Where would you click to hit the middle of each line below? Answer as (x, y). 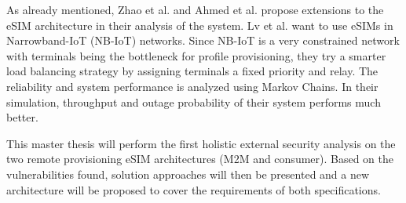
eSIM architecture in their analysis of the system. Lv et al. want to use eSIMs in (200, 25)
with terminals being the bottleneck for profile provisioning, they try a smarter (196, 55)
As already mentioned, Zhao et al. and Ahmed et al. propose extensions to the (195, 9)
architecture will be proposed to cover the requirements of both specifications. (194, 189)
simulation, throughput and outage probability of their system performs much (194, 101)
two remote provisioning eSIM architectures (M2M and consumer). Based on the (200, 159)
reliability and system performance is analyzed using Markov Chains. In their (192, 86)
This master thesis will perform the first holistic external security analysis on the (201, 143)
